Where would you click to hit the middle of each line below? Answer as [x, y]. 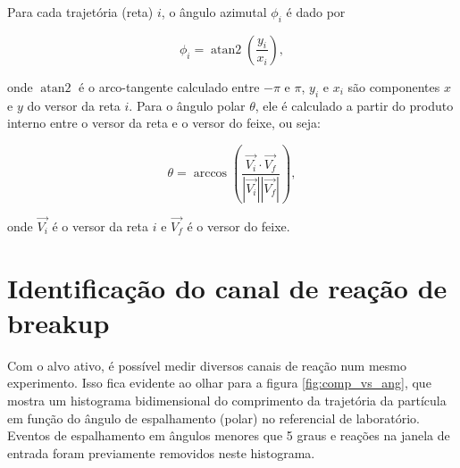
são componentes [394, 86]
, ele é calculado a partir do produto [354, 105]
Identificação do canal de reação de [227, 287]
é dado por [316, 12]
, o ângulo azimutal [214, 12]
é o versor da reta [100, 226]
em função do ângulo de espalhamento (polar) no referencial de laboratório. [213, 418]
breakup [59, 322]
